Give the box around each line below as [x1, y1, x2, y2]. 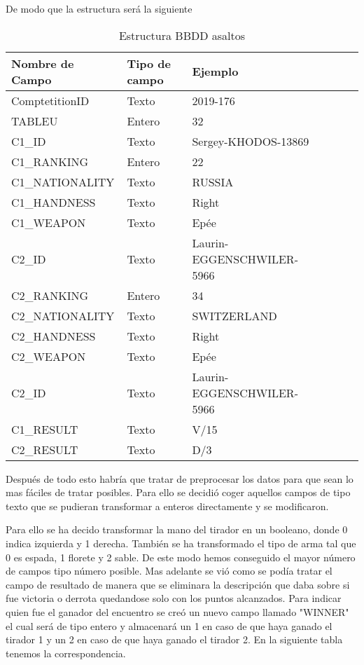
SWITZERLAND [192, 307, 277, 324]
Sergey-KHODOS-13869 [192, 132, 309, 149]
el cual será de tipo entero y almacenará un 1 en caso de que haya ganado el [6, 618, 332, 633]
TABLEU [11, 112, 58, 129]
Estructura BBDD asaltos [118, 27, 246, 43]
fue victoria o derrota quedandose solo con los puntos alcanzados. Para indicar [6, 591, 342, 605]
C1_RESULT [11, 420, 78, 437]
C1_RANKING [11, 153, 89, 170]
